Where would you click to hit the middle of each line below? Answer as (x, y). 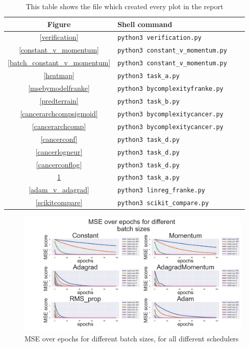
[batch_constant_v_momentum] (59, 63)
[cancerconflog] (59, 164)
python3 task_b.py (148, 101)
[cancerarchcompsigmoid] (59, 113)
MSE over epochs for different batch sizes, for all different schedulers (132, 338)
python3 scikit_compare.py (163, 203)
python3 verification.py (159, 38)
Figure (59, 24)
